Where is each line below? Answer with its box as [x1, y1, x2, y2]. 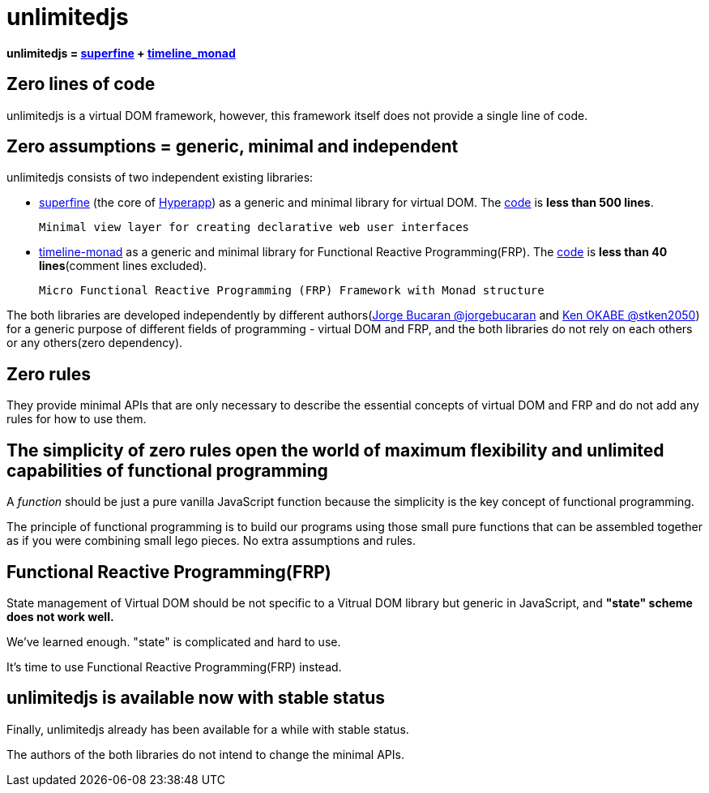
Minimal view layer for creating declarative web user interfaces [39, 221, 470, 234]
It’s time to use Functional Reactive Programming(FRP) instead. [6, 659, 342, 674]
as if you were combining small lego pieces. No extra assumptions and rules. [6, 534, 416, 548]
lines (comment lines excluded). [39, 259, 207, 273]
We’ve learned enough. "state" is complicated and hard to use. [6, 634, 341, 649]
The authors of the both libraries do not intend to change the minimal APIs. [6, 747, 404, 761]
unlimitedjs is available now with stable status [6, 688, 386, 709]
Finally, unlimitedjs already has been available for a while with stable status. [6, 722, 409, 736]
